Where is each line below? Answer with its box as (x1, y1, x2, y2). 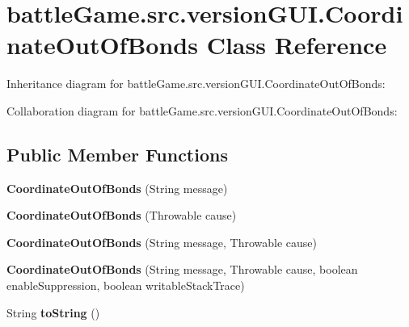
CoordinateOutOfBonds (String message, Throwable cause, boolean (6, 261, 358, 278)
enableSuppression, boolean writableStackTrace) (6, 277, 245, 294)
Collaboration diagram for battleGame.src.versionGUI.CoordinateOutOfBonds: (6, 102, 398, 119)
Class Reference (206, 28, 387, 61)
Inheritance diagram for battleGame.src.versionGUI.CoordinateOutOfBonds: (6, 75, 386, 92)
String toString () (6, 304, 100, 321)
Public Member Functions (6, 141, 228, 166)
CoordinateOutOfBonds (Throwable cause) (6, 207, 237, 224)
